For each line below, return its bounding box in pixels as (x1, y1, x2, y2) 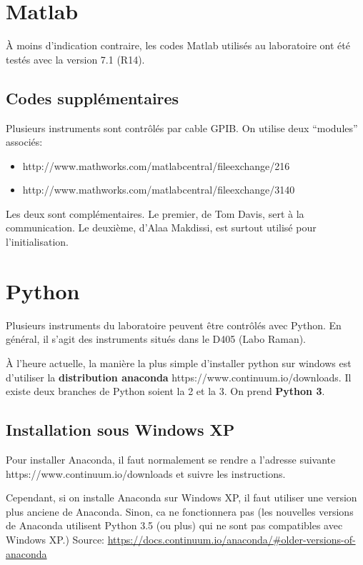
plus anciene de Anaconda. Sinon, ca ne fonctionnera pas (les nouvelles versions (6, 504, 354, 519)
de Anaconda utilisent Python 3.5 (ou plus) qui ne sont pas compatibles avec (6, 518, 343, 533)
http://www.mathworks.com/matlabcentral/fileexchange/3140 (22, 182, 295, 197)
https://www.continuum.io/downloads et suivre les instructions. (6, 466, 286, 481)
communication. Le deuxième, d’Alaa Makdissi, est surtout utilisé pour (6, 220, 317, 235)
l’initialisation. (6, 234, 69, 249)
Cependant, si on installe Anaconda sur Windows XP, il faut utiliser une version (6, 490, 357, 505)
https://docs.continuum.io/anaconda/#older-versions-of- (107, 531, 356, 546)
